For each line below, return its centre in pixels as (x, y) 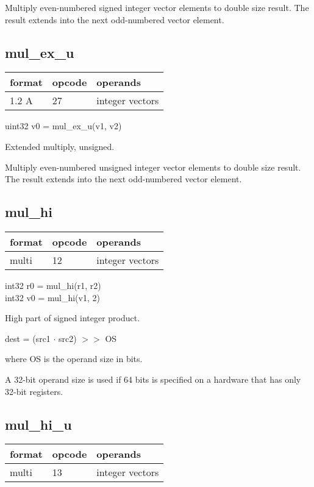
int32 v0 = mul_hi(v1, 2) (52, 297)
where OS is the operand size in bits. (74, 359)
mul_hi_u (38, 424)
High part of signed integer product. (73, 318)
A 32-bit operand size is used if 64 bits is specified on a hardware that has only (153, 379)
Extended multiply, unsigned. (60, 146)
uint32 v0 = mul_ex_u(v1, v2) (63, 126)
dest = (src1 (28, 338)
